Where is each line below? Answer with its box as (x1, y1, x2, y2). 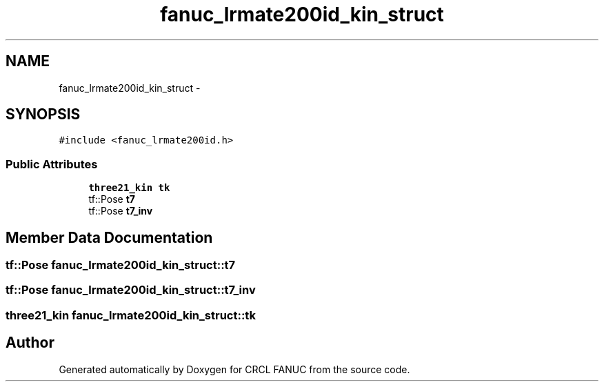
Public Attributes (6, 157, 98, 171)
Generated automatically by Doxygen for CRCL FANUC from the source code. (59, 363, 410, 375)
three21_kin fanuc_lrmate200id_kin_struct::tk (6, 308, 256, 322)
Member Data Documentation (6, 228, 213, 246)
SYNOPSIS (6, 106, 81, 123)
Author (6, 334, 54, 352)
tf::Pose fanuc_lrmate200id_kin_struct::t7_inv (6, 283, 256, 297)
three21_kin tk (88, 182, 170, 194)
